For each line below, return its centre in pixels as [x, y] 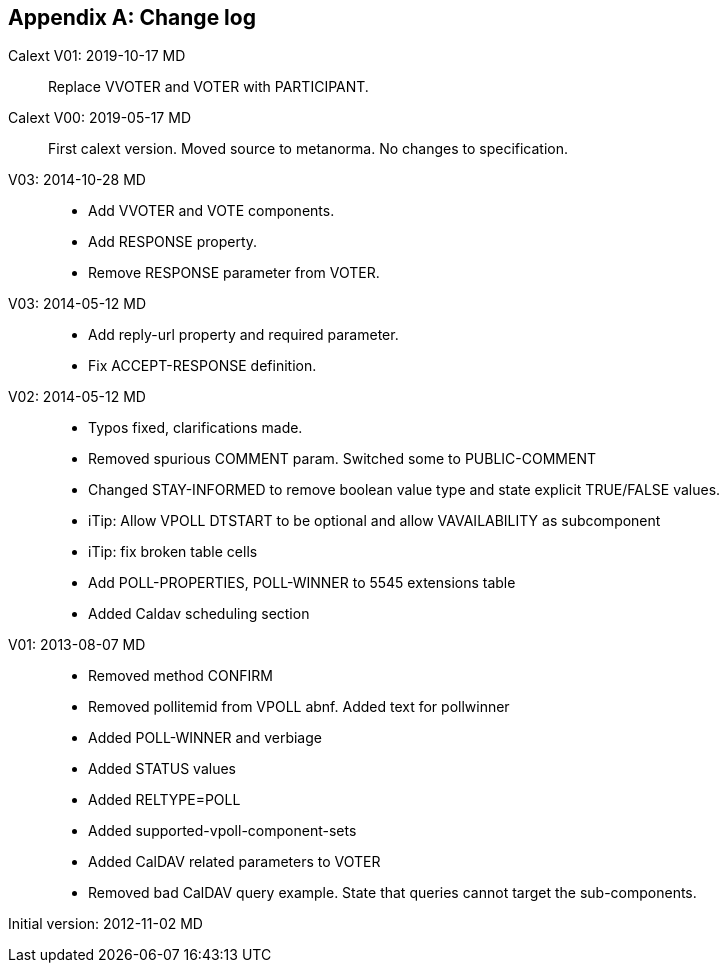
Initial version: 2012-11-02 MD [105, 924]
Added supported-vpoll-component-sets [222, 831]
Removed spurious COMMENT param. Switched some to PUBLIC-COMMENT [342, 459]
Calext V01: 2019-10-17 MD [97, 56]
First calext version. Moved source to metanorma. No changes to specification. [308, 149]
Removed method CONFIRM [180, 676]
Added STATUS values [162, 769]
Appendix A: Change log [132, 17]
